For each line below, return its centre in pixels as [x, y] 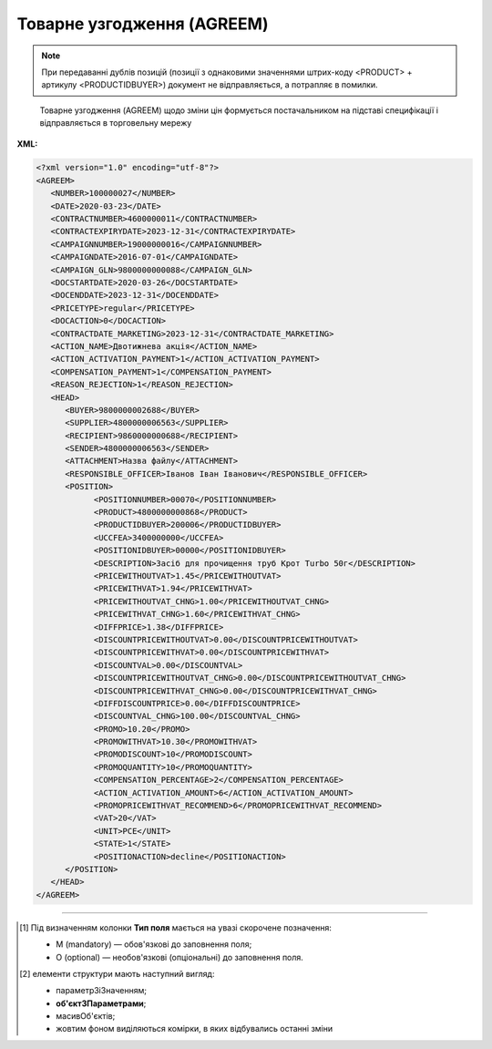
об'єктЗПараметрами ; [101, 1003]
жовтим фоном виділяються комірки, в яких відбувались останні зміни [195, 1029]
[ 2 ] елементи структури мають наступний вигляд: [117, 973]
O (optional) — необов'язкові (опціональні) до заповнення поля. [180, 957]
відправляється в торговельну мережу [116, 123]
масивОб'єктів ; [86, 1016]
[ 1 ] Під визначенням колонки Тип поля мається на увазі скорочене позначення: [176, 927]
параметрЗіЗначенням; [102, 991]
